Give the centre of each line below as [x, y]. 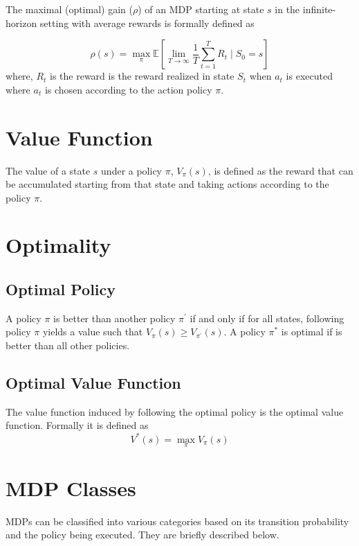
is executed [309, 76]
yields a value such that [93, 332]
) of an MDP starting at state [201, 9]
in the [287, 9]
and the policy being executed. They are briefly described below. [142, 535]
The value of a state [48, 170]
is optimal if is [312, 332]
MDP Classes [71, 487]
